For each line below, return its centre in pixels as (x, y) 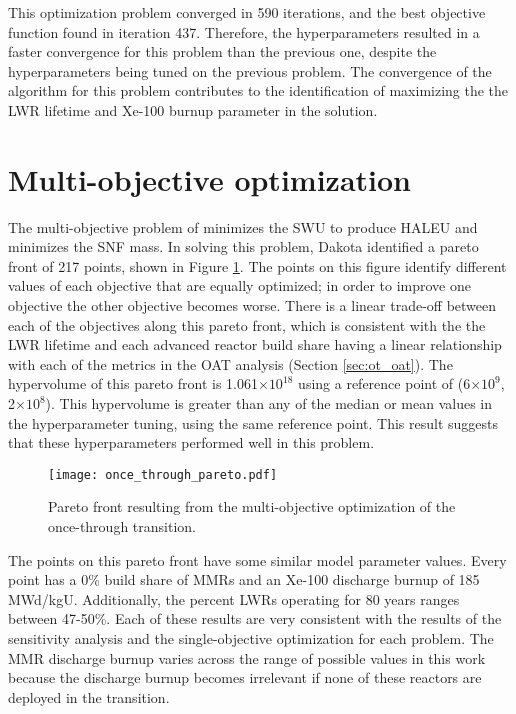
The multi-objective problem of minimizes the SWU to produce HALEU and (243, 226)
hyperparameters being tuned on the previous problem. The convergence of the (250, 70)
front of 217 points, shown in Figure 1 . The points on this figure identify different (257, 265)
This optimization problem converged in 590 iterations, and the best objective (247, 12)
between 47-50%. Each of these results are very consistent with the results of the (255, 618)
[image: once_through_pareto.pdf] (163, 474)
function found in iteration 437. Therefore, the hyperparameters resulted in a (244, 31)
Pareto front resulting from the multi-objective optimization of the (252, 506)
